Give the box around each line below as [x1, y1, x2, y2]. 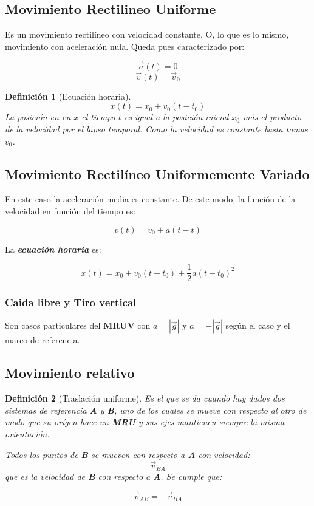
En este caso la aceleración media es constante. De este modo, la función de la [5, 193, 296, 205]
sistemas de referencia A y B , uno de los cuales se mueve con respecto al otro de [5, 403, 307, 416]
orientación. [5, 428, 50, 440]
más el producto [243, 111, 302, 123]
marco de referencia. [5, 333, 80, 346]
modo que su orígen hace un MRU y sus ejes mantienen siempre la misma [5, 415, 285, 428]
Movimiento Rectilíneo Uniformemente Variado [5, 164, 310, 183]
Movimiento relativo [5, 363, 135, 382]
